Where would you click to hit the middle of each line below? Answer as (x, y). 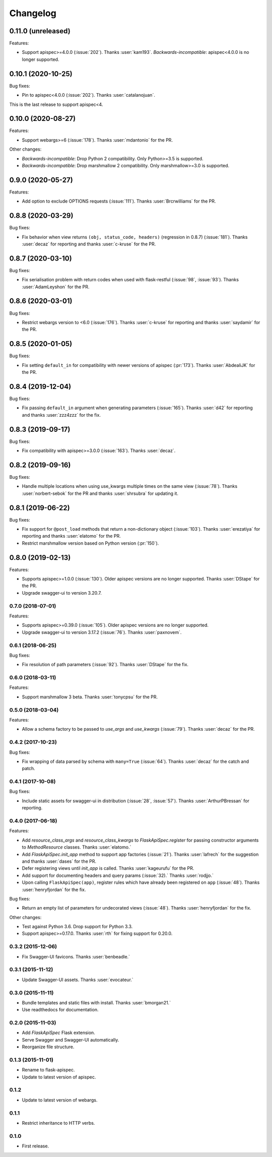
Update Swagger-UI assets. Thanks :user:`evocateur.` (78, 980)
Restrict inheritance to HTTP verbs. (58, 1123)
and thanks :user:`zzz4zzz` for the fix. (61, 415)
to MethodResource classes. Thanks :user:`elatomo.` (77, 847)
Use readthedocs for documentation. (60, 1010)
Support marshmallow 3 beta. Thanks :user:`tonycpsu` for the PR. (90, 697)
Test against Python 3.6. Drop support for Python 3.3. (77, 927)
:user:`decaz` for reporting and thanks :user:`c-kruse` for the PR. (89, 244)
